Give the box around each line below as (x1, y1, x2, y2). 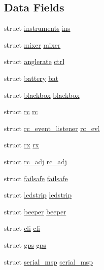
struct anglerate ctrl (4, 56, 65, 67)
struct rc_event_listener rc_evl (4, 123, 100, 133)
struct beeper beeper (4, 206, 67, 216)
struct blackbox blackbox (4, 89, 80, 100)
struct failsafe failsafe (4, 173, 68, 183)
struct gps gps (4, 239, 46, 250)
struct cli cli (4, 223, 40, 233)
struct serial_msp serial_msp (4, 256, 93, 267)
